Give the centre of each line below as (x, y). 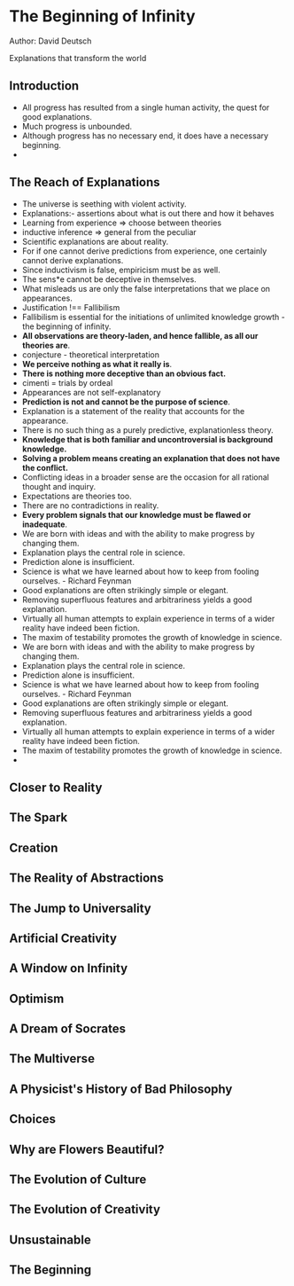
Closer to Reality (56, 787)
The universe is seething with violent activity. (104, 204)
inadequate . (45, 524)
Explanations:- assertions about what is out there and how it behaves (148, 213)
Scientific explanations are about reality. (95, 241)
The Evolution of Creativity (85, 1209)
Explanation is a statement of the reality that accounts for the (133, 411)
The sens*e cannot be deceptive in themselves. (109, 279)
